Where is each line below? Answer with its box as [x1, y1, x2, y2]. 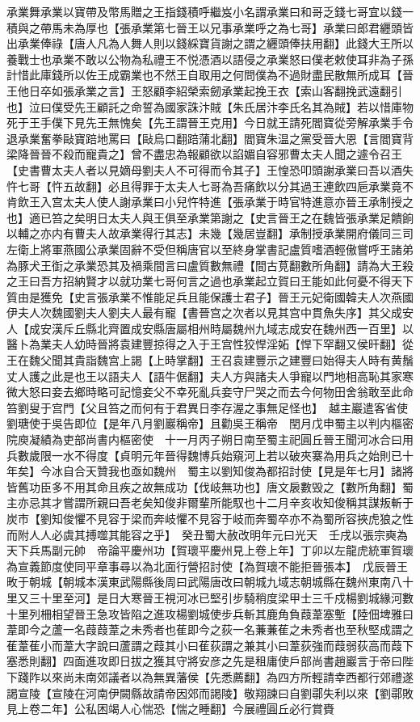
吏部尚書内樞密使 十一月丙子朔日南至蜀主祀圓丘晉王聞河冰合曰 [62, 431, 402, 448]
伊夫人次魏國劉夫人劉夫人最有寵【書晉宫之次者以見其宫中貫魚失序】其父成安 [6, 304, 414, 321]
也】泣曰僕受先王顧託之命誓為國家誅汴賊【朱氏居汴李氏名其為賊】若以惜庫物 [6, 98, 414, 115]
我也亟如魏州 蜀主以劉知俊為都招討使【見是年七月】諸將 [107, 462, 414, 479]
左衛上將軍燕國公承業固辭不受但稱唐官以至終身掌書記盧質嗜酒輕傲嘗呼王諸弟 [6, 240, 414, 257]
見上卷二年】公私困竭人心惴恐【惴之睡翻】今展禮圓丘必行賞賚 [6, 700, 334, 717]
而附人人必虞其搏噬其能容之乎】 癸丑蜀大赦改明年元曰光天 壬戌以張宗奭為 [6, 526, 408, 543]
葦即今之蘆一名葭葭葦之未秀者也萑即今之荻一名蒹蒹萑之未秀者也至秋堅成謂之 [6, 621, 414, 638]
